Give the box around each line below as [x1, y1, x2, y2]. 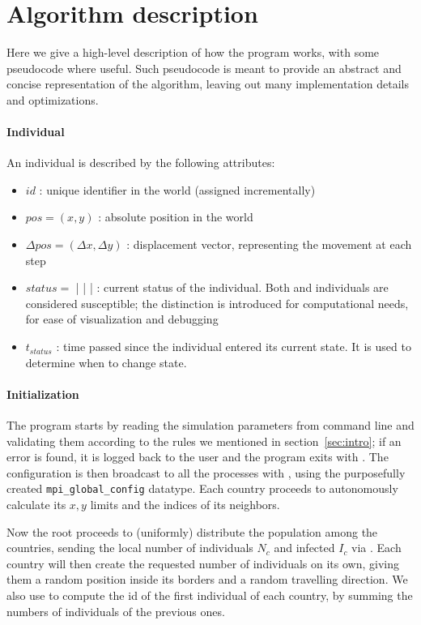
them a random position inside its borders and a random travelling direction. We [6, 571, 408, 588]
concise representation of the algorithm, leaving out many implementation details [6, 75, 409, 92]
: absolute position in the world [98, 208, 253, 225]
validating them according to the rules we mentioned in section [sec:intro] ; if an [6, 432, 402, 449]
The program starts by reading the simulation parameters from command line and [6, 417, 415, 434]
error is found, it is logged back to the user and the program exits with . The [6, 448, 389, 465]
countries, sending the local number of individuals [6, 539, 253, 556]
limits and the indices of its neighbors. [90, 496, 280, 513]
